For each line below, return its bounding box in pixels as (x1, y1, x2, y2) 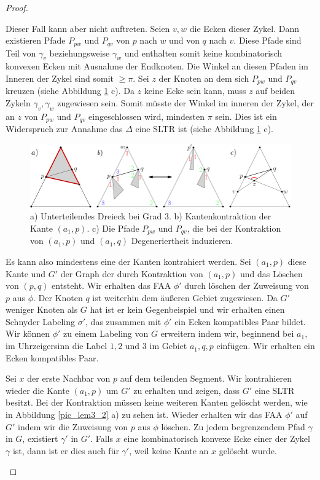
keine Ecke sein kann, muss (144, 84, 246, 97)
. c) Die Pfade (87, 221, 139, 234)
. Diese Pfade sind (233, 34, 302, 47)
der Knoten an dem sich (158, 72, 249, 85)
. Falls (90, 432, 113, 445)
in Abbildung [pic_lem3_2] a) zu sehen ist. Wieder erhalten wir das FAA (6, 408, 283, 421)
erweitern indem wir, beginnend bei (160, 327, 294, 340)
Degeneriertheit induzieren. (131, 234, 233, 247)
